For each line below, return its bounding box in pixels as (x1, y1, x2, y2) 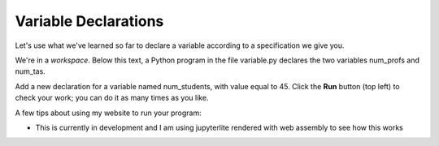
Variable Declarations (15, 12, 164, 30)
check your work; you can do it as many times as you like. (15, 93, 209, 103)
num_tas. (15, 67, 46, 76)
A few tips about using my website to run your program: (15, 108, 202, 118)
